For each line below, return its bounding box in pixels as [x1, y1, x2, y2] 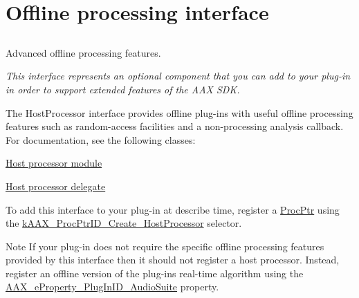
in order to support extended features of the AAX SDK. [6, 82, 240, 96]
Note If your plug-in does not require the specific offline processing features [6, 239, 324, 253]
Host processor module [6, 156, 102, 170]
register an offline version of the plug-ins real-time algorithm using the [6, 266, 304, 280]
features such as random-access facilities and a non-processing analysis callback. [6, 119, 344, 133]
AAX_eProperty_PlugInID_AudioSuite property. [6, 279, 219, 294]
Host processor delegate [6, 178, 106, 193]
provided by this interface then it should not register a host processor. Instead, [6, 252, 340, 267]
